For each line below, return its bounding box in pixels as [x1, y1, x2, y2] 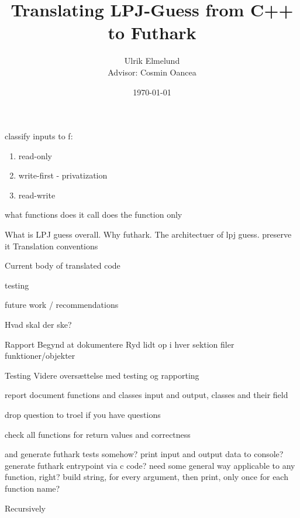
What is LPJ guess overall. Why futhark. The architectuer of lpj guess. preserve [5, 228, 292, 241]
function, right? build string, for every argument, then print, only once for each [5, 471, 288, 483]
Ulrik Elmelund [124, 54, 180, 67]
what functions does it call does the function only [5, 208, 182, 221]
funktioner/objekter [5, 349, 75, 362]
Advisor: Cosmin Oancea [108, 66, 196, 78]
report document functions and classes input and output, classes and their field [5, 389, 288, 401]
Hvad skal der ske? [5, 318, 72, 331]
